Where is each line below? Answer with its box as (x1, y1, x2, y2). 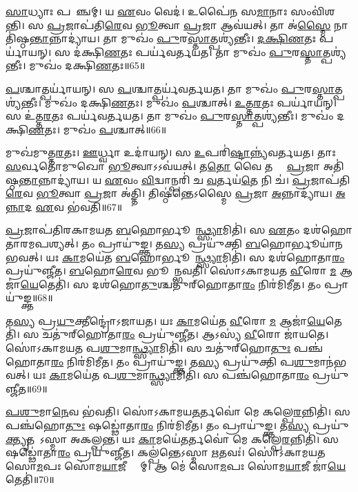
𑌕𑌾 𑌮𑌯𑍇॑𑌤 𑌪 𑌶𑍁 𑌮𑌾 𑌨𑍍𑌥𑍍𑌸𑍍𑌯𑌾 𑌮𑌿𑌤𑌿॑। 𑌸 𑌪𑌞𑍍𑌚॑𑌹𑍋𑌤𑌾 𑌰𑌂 (49, 368, 310, 382)
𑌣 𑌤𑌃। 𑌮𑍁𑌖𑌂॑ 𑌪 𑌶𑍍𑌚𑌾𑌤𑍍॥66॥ (28, 122, 167, 136)
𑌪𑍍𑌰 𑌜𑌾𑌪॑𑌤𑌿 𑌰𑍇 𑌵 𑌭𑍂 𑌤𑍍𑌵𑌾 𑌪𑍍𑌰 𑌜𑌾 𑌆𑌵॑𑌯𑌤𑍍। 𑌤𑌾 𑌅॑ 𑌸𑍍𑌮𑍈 (47, 17, 331, 32)
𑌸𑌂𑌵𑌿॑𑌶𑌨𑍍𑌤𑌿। (290, 4, 335, 18)
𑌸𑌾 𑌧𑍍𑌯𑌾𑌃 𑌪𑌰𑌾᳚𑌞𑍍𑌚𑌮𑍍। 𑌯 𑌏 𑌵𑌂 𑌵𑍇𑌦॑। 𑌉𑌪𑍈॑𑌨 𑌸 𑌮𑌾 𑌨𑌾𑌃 (6, 4, 288, 18)
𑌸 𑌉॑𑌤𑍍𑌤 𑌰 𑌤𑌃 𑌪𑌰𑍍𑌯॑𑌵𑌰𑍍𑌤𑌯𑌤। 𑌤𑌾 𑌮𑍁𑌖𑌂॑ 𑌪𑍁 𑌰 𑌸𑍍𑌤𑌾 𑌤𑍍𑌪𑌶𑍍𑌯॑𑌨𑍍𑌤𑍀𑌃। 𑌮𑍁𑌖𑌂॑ (6, 108, 334, 123)
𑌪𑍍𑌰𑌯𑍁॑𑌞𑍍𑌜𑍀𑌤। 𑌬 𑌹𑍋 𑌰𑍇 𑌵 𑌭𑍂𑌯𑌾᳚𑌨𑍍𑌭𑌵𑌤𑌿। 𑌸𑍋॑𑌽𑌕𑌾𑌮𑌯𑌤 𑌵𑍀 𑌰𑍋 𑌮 (6, 263, 337, 278)
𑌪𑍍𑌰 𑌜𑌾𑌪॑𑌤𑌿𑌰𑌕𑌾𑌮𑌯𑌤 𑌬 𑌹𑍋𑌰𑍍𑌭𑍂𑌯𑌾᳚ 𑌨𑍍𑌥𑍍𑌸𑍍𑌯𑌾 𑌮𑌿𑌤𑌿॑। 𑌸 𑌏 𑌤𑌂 (6, 223, 300, 237)
